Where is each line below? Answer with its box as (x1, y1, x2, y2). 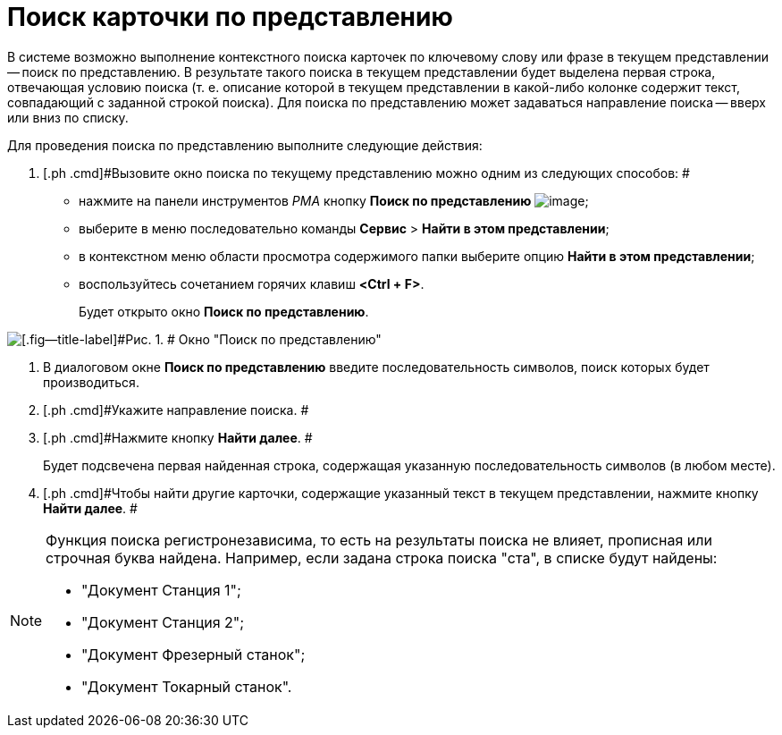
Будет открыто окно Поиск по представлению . (79, 303, 369, 319)
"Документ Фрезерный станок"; (81, 645, 306, 663)
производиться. (43, 374, 139, 390)
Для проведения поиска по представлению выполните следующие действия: (7, 137, 483, 153)
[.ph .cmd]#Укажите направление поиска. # (43, 401, 309, 418)
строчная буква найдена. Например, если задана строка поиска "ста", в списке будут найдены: (46, 548, 718, 567)
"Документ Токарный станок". (81, 677, 292, 696)
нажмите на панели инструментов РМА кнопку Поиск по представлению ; (79, 192, 589, 208)
